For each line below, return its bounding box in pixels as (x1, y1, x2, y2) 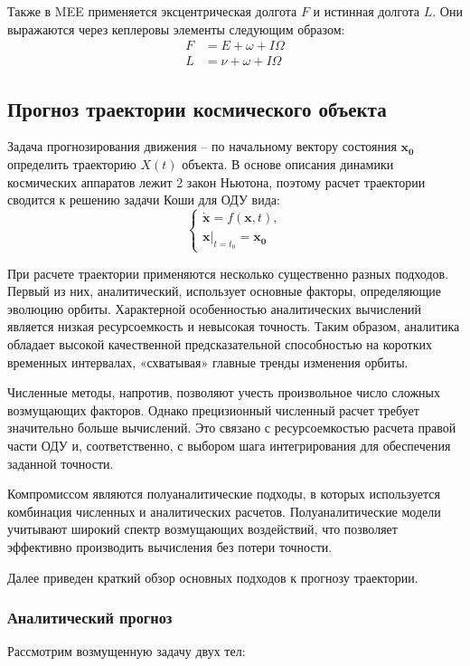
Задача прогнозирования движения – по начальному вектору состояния (7, 137, 397, 156)
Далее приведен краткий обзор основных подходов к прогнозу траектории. (7, 567, 418, 586)
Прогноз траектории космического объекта (7, 94, 387, 122)
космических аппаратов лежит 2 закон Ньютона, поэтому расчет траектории (7, 172, 426, 191)
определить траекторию (7, 155, 136, 174)
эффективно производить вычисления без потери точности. (7, 537, 333, 556)
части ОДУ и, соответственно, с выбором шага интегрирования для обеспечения (7, 435, 451, 454)
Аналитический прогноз (7, 606, 173, 629)
